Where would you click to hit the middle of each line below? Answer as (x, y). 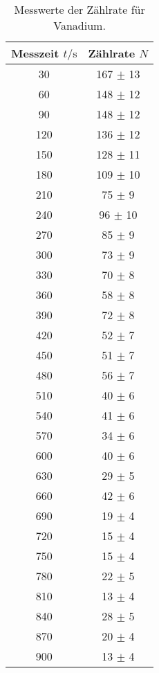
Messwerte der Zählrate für (79, 9)
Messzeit (35, 53)
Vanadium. (79, 25)
